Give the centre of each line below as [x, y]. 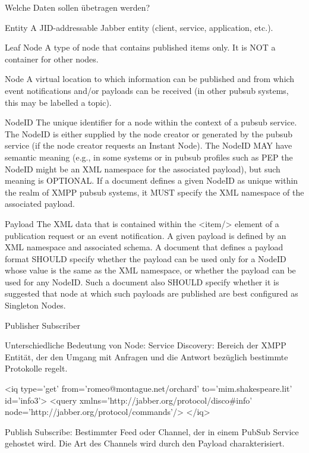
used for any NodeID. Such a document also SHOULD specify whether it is [142, 281]
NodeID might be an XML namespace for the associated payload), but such [143, 169]
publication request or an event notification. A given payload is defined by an [146, 235]
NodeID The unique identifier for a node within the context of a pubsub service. [151, 122]
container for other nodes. [52, 59]
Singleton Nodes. [35, 305]
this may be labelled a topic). [58, 102]
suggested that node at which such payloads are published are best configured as [152, 293]
